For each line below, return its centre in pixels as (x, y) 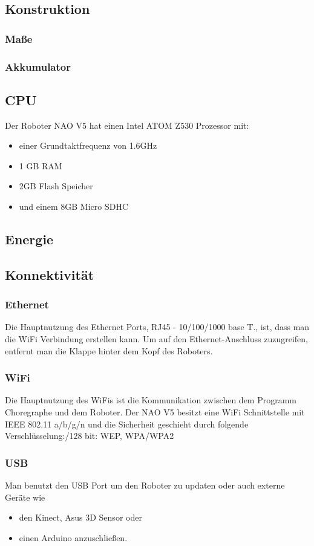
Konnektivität (50, 274)
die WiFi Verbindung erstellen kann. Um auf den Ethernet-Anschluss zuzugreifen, (157, 339)
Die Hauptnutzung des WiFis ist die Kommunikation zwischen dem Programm (151, 400)
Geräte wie (25, 497)
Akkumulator (38, 66)
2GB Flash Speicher (56, 186)
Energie (29, 239)
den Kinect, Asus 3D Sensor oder (80, 517)
